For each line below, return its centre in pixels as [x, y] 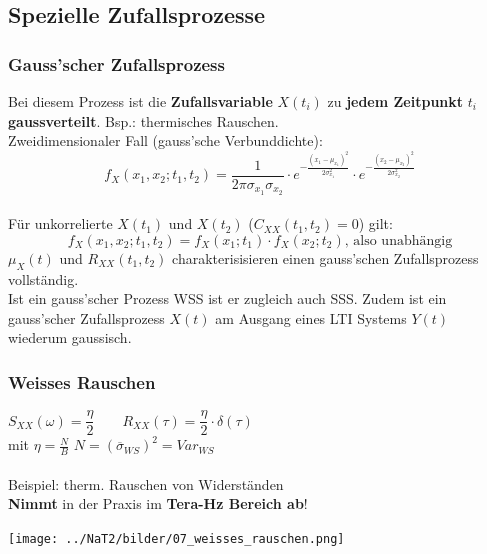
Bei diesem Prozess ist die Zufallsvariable [140, 101]
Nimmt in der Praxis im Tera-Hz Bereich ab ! [158, 503]
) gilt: [375, 223]
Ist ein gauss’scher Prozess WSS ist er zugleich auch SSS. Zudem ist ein [227, 298]
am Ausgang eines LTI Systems [311, 317]
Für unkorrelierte [60, 223]
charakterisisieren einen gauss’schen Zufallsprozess [325, 257]
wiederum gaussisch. [70, 337]
